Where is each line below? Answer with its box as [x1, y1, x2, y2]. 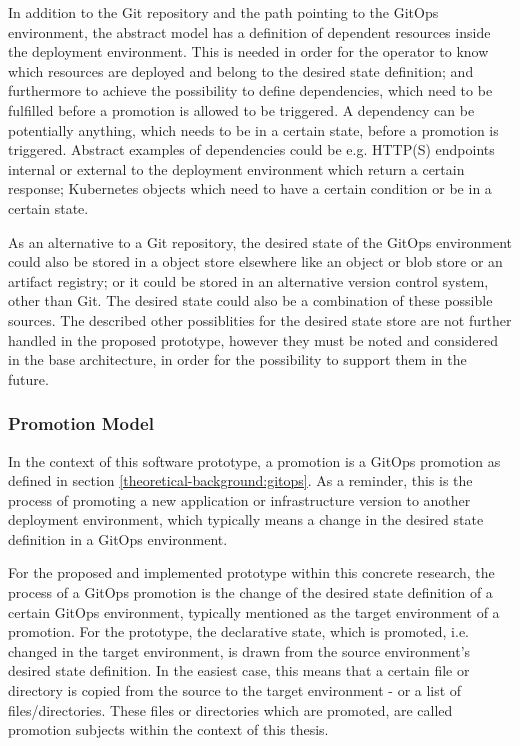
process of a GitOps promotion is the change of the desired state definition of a [8, 582, 493, 603]
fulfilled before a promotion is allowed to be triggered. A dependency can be [8, 99, 475, 120]
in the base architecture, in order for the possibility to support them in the [8, 349, 467, 370]
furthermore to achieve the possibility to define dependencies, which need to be [8, 80, 493, 101]
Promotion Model [8, 411, 154, 436]
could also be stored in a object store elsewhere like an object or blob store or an [8, 251, 503, 272]
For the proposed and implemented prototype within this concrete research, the [8, 562, 495, 583]
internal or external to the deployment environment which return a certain [8, 158, 465, 179]
